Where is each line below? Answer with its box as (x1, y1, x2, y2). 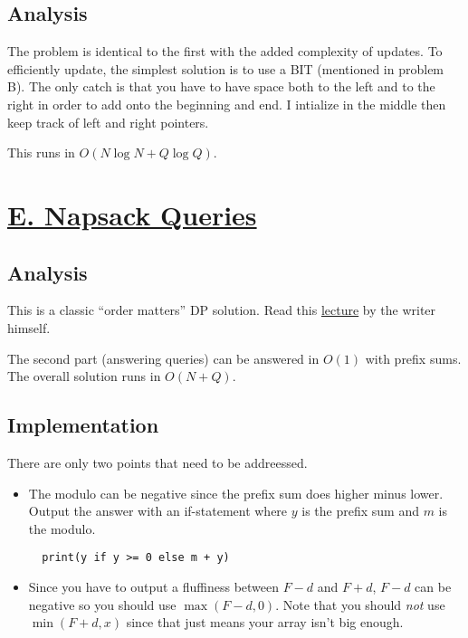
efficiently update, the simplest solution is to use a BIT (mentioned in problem (7, 59, 444, 78)
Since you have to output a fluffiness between (28, 576, 280, 595)
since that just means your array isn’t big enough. (126, 613, 404, 632)
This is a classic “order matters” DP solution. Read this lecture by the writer (7, 300, 436, 319)
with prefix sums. (365, 348, 462, 367)
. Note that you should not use (275, 595, 445, 614)
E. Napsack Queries (7, 195, 257, 233)
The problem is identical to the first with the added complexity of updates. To (7, 42, 443, 61)
